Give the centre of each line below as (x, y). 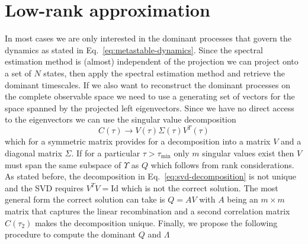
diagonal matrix (33, 152)
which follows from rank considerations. (222, 164)
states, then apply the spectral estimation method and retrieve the (164, 73)
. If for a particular (106, 152)
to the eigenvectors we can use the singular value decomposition (121, 119)
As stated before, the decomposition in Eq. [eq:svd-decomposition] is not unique (150, 176)
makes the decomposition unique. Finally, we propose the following (156, 222)
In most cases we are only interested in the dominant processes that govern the (148, 38)
